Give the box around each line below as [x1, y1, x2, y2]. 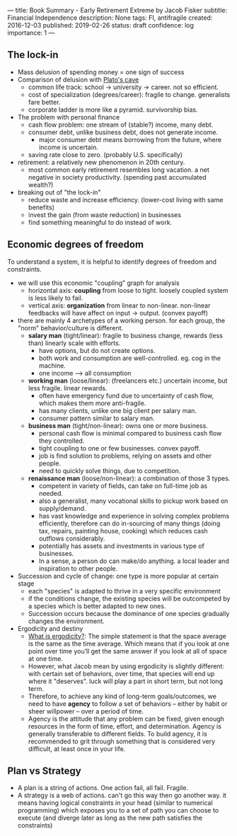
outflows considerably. [38, 534, 105, 542]
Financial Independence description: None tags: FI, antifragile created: [7, 13, 213, 22]
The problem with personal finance [17, 112, 120, 121]
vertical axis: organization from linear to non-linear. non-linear [28, 301, 211, 310]
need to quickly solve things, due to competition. [38, 466, 181, 475]
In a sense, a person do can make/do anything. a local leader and [38, 557, 230, 565]
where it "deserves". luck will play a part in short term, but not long [28, 677, 223, 685]
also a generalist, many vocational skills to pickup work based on [38, 497, 229, 505]
